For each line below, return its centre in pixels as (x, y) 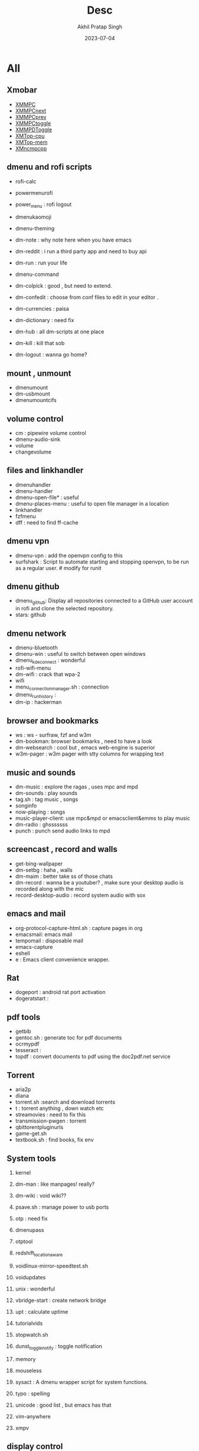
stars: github (31, 615)
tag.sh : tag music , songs (47, 799)
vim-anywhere (33, 1416)
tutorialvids (29, 1323)
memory (25, 1359)
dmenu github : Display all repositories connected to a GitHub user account (104, 601)
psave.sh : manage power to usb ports (62, 1207)
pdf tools (24, 1017)
